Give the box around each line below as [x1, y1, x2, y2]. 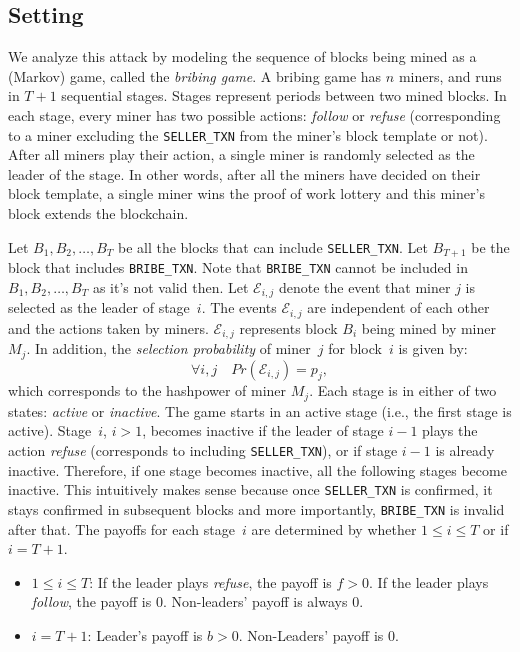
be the [471, 236, 510, 257]
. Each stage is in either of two [309, 380, 497, 401]
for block [328, 338, 382, 359]
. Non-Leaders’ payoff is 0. [238, 624, 399, 645]
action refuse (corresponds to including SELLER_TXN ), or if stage [8, 439, 398, 460]
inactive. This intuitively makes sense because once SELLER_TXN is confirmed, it [8, 479, 493, 500]
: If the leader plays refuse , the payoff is [89, 571, 332, 592]
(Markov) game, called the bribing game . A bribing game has [8, 65, 382, 86]
